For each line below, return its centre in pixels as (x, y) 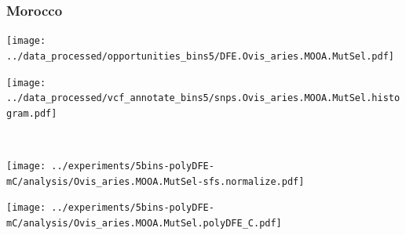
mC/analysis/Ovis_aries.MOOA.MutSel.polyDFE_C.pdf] (144, 224)
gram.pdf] (32, 113)
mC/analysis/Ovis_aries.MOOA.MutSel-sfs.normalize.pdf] (155, 181)
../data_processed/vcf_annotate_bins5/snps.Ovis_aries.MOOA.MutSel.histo (203, 98)
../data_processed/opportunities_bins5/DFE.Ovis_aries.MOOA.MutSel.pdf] (200, 56)
